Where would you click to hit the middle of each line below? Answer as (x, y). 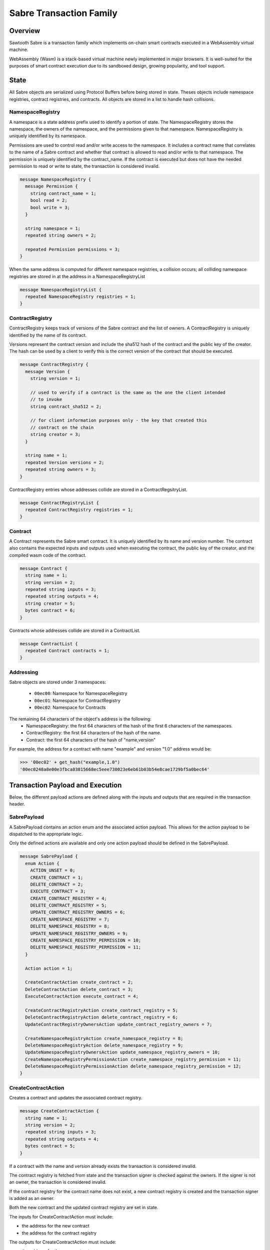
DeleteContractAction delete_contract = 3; (79, 989)
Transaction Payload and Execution (65, 785)
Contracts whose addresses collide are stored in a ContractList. (75, 630)
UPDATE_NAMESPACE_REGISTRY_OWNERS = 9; (79, 933)
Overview (25, 31)
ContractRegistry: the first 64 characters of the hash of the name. (94, 733)
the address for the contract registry (59, 1233)
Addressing (24, 672)
